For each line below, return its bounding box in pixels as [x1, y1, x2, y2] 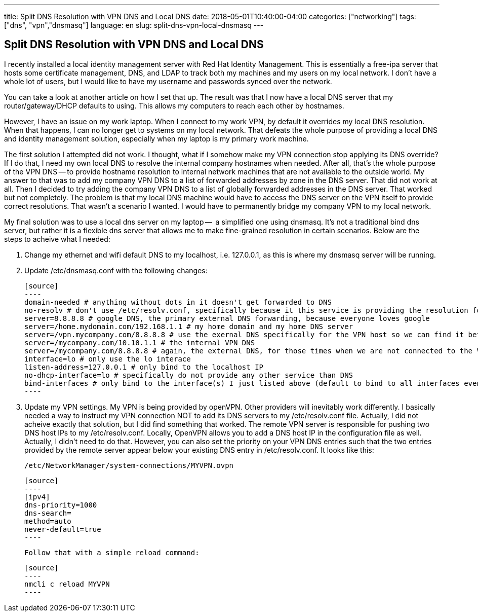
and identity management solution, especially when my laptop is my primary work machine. [4, 134, 309, 143]
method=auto [24, 517, 71, 525]
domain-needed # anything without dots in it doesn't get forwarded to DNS [24, 298, 332, 306]
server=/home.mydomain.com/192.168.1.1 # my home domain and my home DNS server [24, 322, 353, 331]
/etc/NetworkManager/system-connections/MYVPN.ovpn [24, 461, 234, 469]
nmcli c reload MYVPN [24, 579, 110, 588]
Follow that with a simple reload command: [24, 548, 200, 557]
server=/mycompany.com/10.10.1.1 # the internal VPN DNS [24, 338, 255, 347]
